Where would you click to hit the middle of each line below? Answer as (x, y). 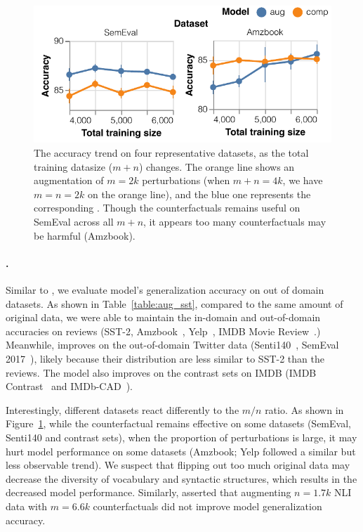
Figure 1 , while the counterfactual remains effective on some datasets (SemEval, (178, 423)
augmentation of (69, 180)
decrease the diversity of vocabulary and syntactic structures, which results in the (181, 478)
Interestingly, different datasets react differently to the (123, 409)
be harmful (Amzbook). (85, 235)
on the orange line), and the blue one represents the (199, 194)
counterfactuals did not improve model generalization (207, 506)
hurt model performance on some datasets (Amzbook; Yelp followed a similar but (181, 451)
